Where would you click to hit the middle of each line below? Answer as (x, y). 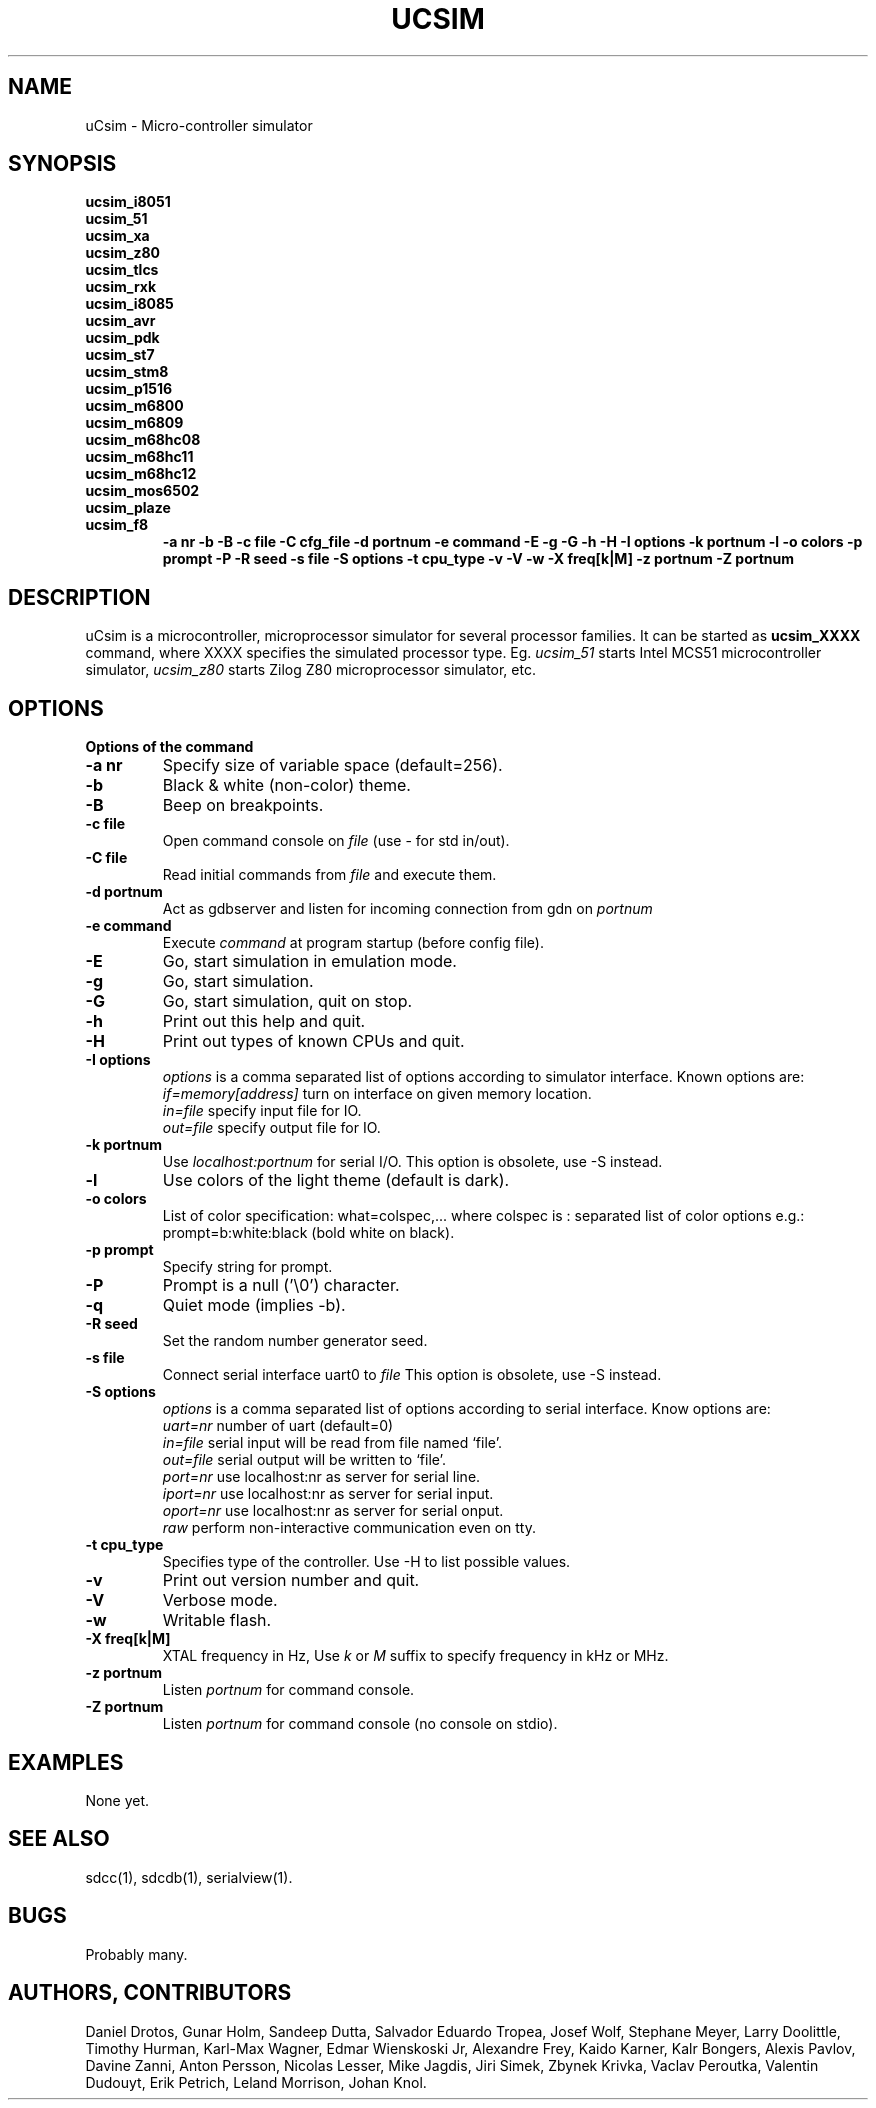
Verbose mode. (220, 1600)
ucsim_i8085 (129, 304)
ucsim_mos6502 (142, 491)
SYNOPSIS (62, 164)
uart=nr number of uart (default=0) (278, 1426)
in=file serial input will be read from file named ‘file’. (332, 1443)
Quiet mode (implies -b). (254, 1305)
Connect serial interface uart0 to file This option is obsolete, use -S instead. (412, 1375)
